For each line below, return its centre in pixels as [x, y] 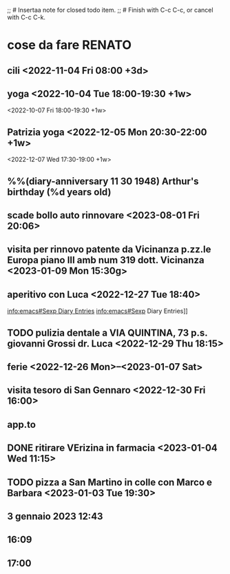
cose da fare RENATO [70, 45]
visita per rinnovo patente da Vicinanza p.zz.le [109, 250]
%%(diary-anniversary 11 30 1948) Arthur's [103, 181]
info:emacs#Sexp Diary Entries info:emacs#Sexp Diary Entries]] [97, 311]
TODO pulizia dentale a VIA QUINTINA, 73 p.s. [107, 332]
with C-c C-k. [27, 17]
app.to [22, 424]
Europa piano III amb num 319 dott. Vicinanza [106, 260]
